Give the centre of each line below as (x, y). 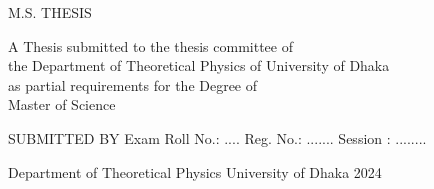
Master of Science (62, 104)
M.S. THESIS (50, 12)
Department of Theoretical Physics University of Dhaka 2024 (195, 171)
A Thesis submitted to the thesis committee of (150, 45)
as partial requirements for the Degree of (133, 84)
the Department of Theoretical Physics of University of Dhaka (199, 65)
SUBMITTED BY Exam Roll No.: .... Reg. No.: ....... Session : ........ (217, 137)
